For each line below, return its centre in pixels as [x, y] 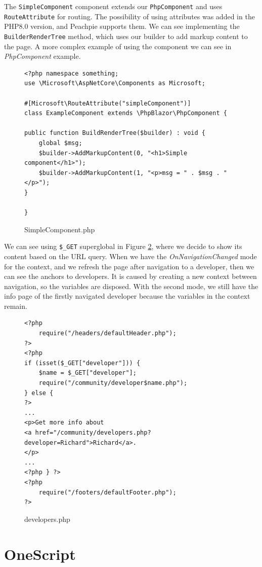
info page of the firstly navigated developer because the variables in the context [127, 296]
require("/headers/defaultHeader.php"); [107, 333]
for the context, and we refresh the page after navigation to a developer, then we [129, 266]
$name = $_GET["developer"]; [88, 373]
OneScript [40, 554]
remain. [16, 306]
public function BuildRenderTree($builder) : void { [115, 133]
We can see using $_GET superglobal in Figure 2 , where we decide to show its [123, 246]
